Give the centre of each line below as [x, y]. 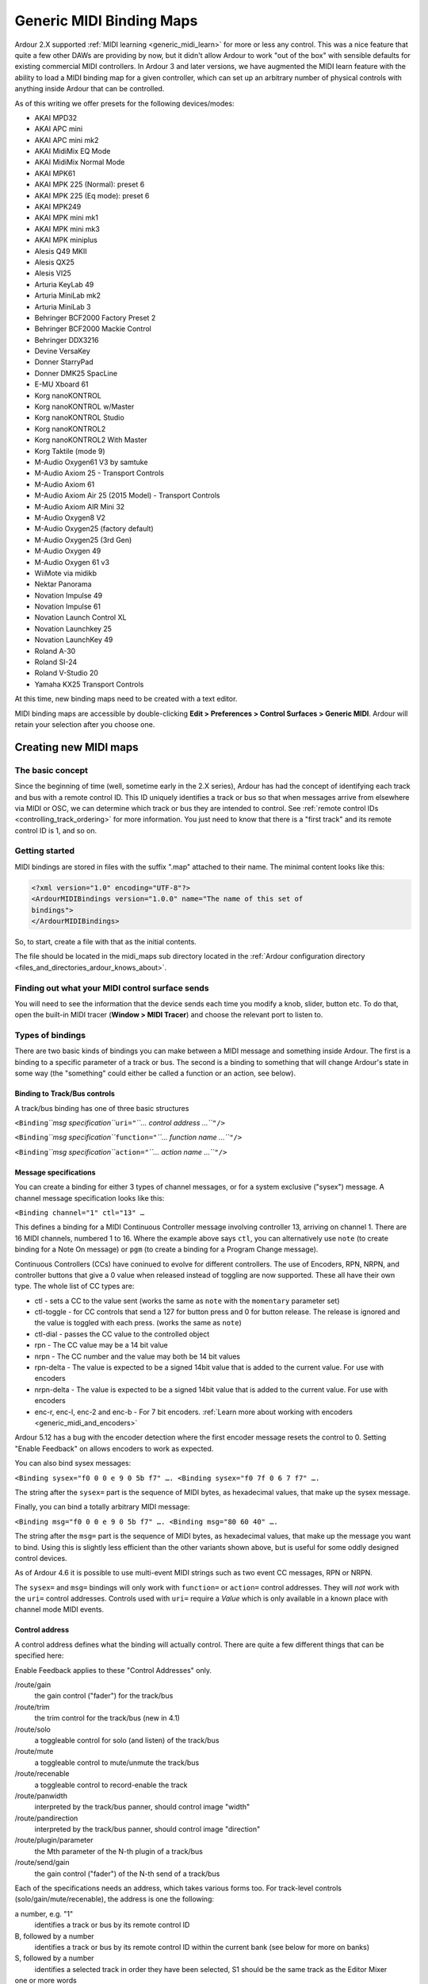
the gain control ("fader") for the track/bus [104, 1696]
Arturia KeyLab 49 [64, 284]
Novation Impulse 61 [68, 606]
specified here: [39, 1655]
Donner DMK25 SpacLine [76, 373]
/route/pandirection [46, 1818]
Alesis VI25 [53, 273]
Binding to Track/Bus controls [65, 1094]
